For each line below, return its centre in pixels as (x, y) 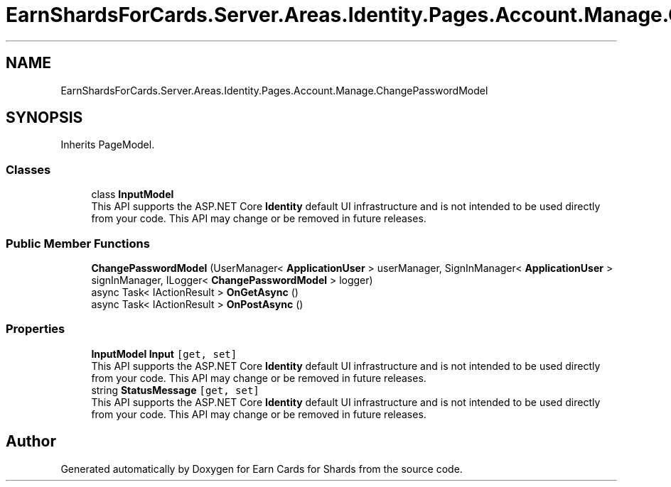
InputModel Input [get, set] (164, 354)
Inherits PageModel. (108, 145)
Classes (28, 169)
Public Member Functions (78, 243)
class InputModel (133, 195)
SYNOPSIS (44, 118)
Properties (36, 329)
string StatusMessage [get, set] (175, 390)
